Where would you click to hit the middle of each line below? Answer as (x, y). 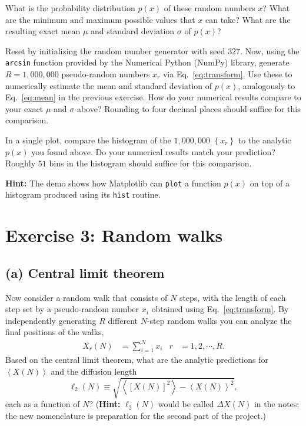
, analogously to (267, 85)
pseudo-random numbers (106, 74)
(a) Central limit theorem (85, 272)
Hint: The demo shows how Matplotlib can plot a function (113, 183)
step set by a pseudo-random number (72, 309)
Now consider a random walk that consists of (87, 297)
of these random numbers (209, 8)
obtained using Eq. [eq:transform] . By (220, 309)
